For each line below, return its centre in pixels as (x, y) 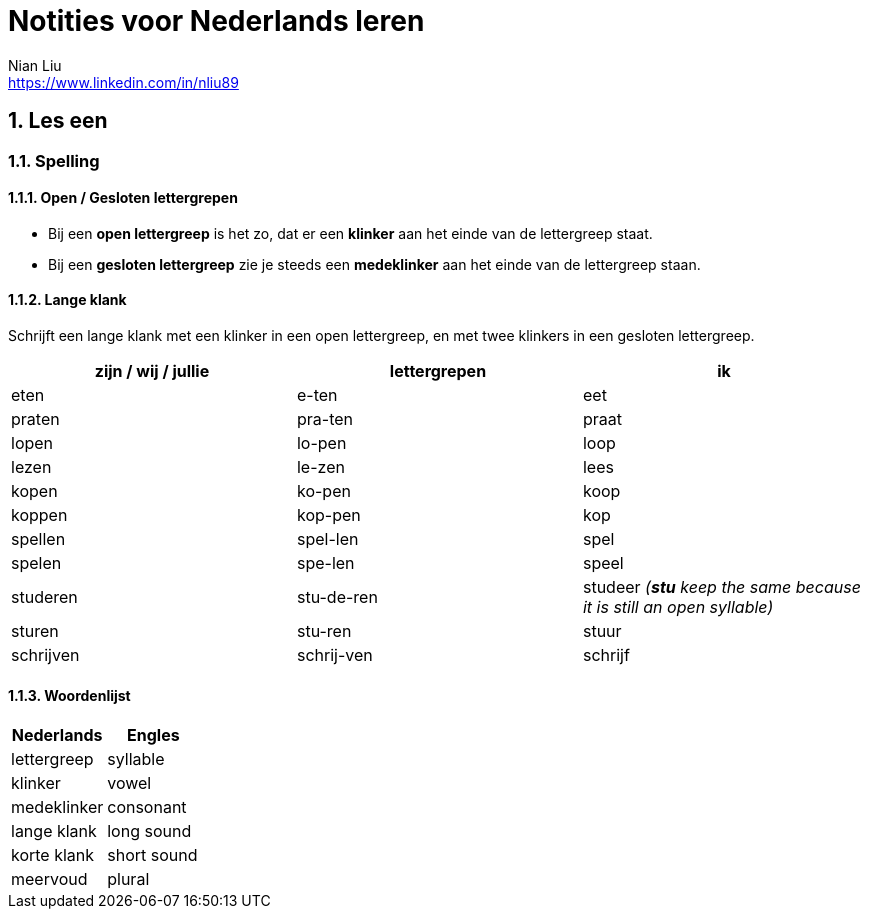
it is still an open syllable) (678, 607)
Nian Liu (35, 65)
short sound (152, 855)
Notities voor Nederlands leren (216, 21)
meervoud (49, 879)
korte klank (53, 855)
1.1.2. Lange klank (67, 300)
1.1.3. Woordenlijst (69, 695)
